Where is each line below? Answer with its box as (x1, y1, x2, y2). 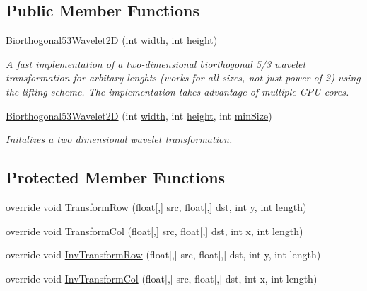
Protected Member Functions (6, 166, 226, 188)
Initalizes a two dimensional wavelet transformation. (6, 132, 233, 147)
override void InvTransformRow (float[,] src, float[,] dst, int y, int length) (6, 247, 321, 262)
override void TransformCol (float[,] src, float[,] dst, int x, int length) (6, 223, 303, 238)
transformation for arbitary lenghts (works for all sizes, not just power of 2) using (6, 70, 361, 85)
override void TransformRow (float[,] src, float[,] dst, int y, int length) (6, 199, 307, 214)
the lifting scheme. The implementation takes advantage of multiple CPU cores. (6, 84, 349, 98)
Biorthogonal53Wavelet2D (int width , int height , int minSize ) (6, 108, 272, 122)
